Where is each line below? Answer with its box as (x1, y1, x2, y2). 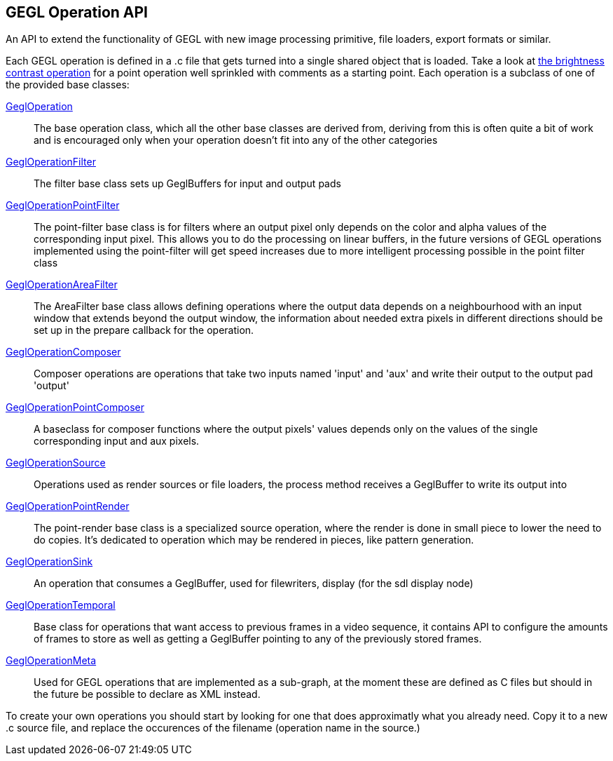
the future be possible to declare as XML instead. (34, 688, 261, 701)
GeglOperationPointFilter (6, 199, 120, 212)
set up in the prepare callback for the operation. (34, 324, 254, 337)
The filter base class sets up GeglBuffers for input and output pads (34, 177, 341, 190)
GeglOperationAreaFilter (6, 278, 118, 291)
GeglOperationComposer (6, 346, 121, 358)
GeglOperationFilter (6, 156, 96, 168)
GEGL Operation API (6, 4, 148, 21)
